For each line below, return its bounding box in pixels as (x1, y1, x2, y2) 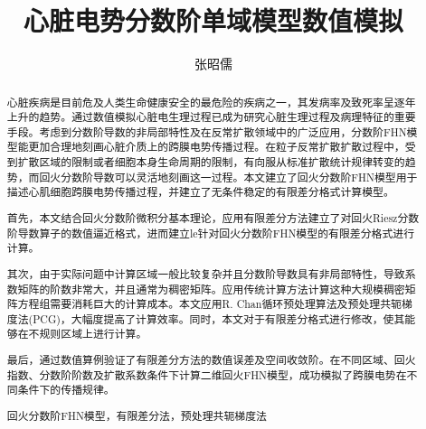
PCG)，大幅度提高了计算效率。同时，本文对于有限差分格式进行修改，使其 (33, 311, 405, 326)
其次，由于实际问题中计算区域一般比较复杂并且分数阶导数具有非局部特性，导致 (6, 266, 405, 281)
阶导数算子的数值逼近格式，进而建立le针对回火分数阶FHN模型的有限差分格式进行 (6, 225, 415, 240)
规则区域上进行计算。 (39, 326, 147, 341)
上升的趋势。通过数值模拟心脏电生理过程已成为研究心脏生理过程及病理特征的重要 (6, 109, 416, 125)
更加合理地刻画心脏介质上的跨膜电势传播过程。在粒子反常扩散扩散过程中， (28, 139, 405, 154)
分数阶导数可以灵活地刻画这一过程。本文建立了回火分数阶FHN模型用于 (61, 169, 418, 184)
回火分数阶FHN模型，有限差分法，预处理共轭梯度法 (6, 407, 267, 423)
